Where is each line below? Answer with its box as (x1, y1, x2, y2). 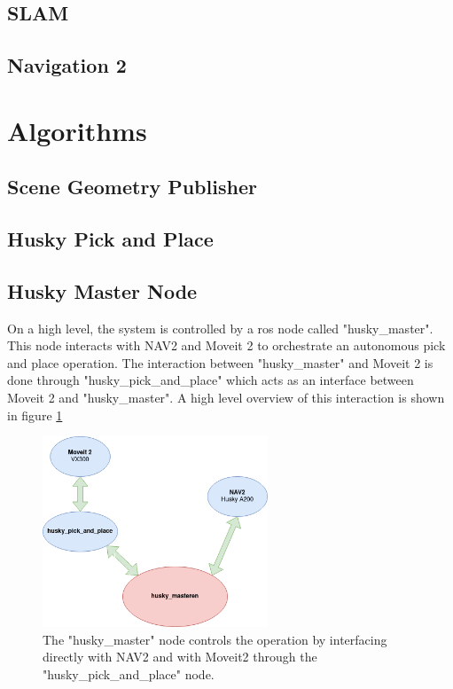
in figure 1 (7, 405, 63, 424)
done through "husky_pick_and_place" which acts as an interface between (7, 371, 414, 389)
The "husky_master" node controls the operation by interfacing (43, 630, 387, 648)
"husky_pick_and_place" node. (43, 664, 215, 683)
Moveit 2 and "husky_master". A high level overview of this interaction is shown (7, 388, 445, 407)
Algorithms (7, 112, 147, 148)
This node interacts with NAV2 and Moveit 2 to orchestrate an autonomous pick (7, 336, 446, 355)
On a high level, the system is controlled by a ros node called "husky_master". (7, 318, 433, 337)
